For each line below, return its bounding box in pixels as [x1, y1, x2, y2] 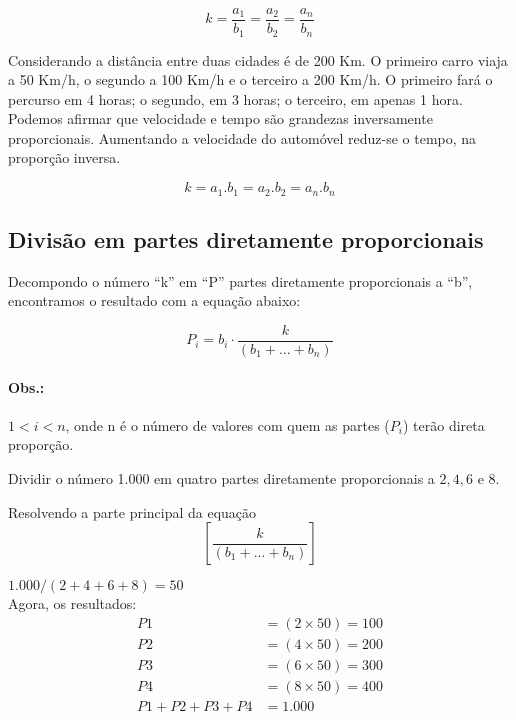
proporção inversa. [8, 147, 121, 168]
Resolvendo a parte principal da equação [8, 501, 257, 522]
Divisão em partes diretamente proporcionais [8, 223, 484, 254]
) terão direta [402, 414, 485, 435]
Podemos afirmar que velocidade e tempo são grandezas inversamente [8, 108, 433, 129]
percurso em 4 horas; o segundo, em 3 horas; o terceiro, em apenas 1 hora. [8, 88, 463, 109]
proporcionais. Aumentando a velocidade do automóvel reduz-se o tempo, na [8, 127, 477, 148]
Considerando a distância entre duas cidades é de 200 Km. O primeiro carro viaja [8, 49, 508, 70]
